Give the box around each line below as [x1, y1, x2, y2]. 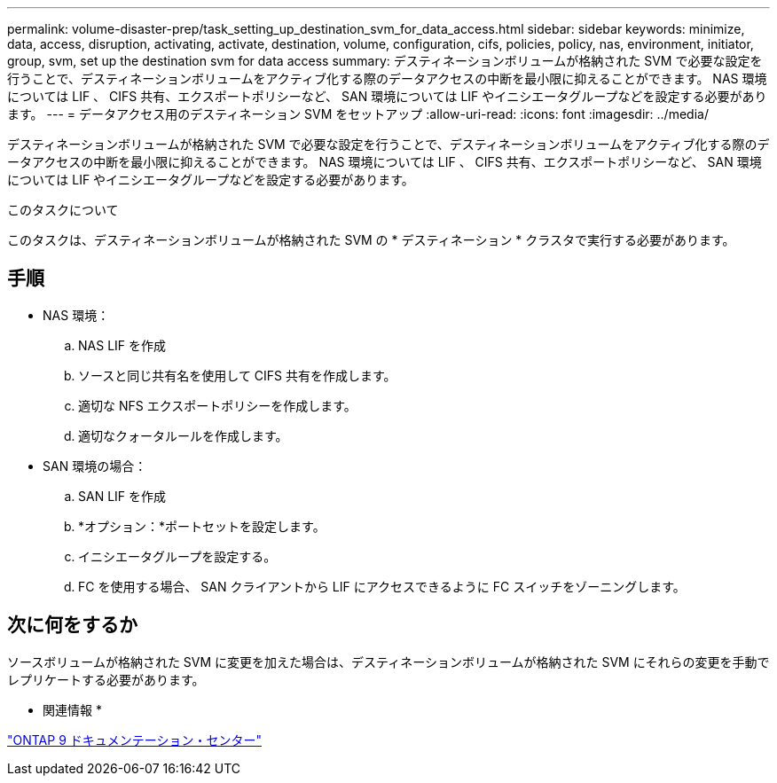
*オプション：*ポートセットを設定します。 [78, 518, 326, 534]
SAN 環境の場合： [43, 458, 147, 474]
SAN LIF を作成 [78, 488, 167, 504]
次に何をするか [7, 614, 137, 637]
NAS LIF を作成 [78, 337, 167, 353]
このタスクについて [7, 202, 119, 217]
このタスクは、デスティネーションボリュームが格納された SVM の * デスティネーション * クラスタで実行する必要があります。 [7, 232, 735, 247]
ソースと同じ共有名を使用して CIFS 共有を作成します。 [78, 367, 396, 383]
